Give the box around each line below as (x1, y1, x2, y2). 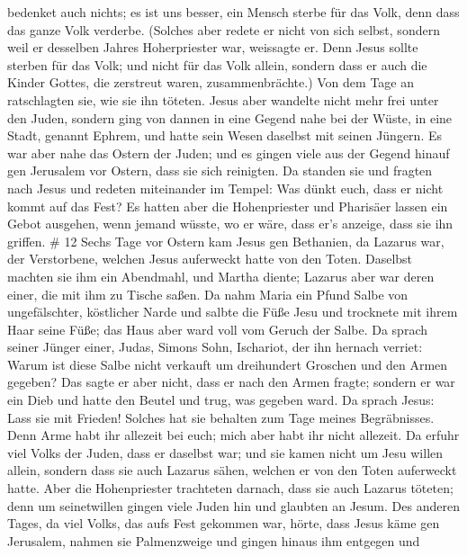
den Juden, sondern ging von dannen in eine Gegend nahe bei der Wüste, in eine (7, 108, 453, 127)
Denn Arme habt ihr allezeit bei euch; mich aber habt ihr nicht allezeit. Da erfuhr (7, 426, 460, 444)
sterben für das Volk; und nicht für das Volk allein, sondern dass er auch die (7, 55, 427, 74)
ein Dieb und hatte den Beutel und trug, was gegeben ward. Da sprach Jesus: (7, 390, 435, 409)
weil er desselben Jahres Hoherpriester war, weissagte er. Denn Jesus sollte (7, 38, 418, 57)
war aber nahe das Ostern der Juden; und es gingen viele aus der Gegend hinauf (7, 143, 450, 162)
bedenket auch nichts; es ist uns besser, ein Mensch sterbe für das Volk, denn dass (7, 3, 460, 21)
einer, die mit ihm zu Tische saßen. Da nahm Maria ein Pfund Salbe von (7, 284, 409, 303)
